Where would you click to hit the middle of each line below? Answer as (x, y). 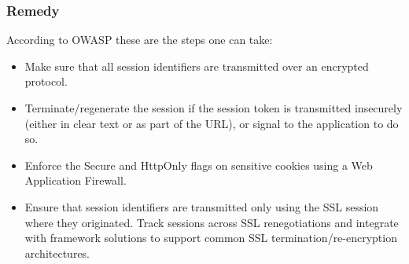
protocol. (46, 81)
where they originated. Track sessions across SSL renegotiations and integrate (212, 222)
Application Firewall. (76, 180)
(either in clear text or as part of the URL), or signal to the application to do (212, 123)
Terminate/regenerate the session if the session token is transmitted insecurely (214, 108)
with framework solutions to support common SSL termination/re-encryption (211, 238)
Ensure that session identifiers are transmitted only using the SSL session (202, 206)
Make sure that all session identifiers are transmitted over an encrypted (197, 66)
